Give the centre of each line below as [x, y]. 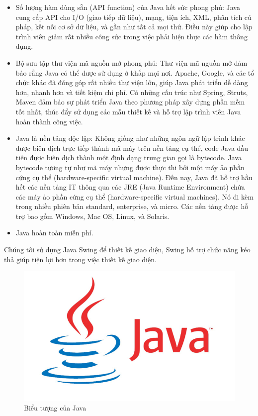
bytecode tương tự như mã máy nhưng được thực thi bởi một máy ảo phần [130, 167]
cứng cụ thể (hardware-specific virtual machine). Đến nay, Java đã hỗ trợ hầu [134, 177]
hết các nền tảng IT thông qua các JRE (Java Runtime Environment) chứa [130, 187]
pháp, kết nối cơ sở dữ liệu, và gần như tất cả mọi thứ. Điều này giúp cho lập [134, 27]
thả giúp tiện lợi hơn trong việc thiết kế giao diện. [80, 259]
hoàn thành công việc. [49, 121]
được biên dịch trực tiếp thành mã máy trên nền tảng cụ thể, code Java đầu [132, 148]
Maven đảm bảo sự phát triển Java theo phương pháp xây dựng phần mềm [130, 102]
